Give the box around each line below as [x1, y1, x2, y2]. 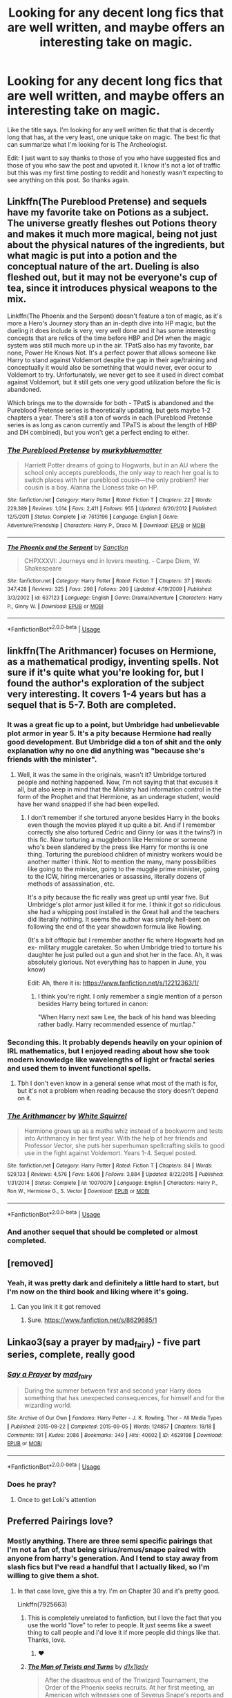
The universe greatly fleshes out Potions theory [7, 217, 217, 229]
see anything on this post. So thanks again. [7, 175, 130, 184]
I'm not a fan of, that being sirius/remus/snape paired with [7, 1545, 206, 1555]
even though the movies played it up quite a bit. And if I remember [27, 821, 216, 829]
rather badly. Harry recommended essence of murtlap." [37, 1020, 196, 1028]
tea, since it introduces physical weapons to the [7, 283, 217, 294]
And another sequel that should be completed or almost [7, 1227, 198, 1237]
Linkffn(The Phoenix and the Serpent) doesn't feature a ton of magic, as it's [7, 312, 222, 320]
